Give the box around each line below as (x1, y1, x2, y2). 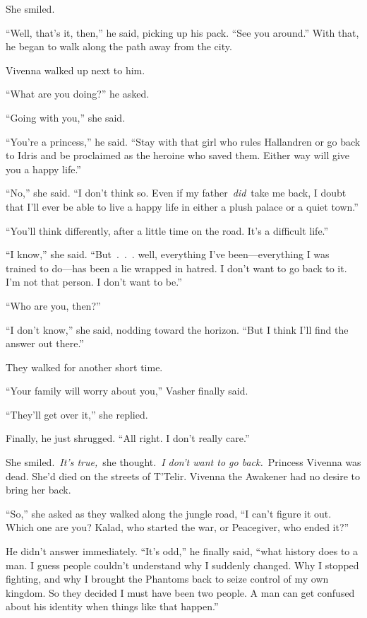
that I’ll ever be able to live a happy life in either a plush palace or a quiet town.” (6, 199, 359, 214)
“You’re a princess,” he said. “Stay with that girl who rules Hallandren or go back (6, 134, 361, 148)
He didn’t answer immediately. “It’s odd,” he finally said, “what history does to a (6, 544, 359, 559)
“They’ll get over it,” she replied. (6, 407, 148, 421)
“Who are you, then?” (6, 298, 101, 313)
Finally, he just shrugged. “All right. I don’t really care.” (6, 431, 250, 445)
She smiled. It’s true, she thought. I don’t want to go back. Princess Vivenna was (6, 455, 361, 470)
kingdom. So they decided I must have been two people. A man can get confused (6, 585, 355, 600)
